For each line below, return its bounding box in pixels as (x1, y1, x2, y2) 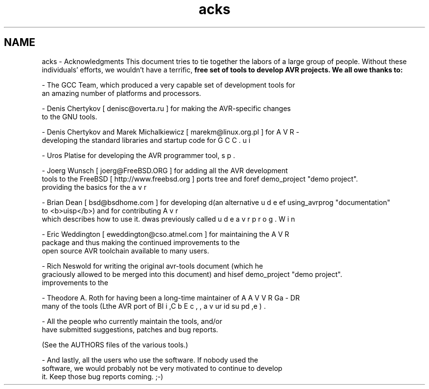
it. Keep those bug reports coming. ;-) (42, 372, 164, 381)
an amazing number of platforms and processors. (42, 89, 201, 97)
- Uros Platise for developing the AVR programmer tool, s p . (42, 151, 236, 160)
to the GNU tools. (42, 112, 97, 121)
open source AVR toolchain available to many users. (42, 246, 209, 255)
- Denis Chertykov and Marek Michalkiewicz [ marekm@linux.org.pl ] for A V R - (42, 127, 299, 136)
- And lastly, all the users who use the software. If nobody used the (42, 355, 258, 364)
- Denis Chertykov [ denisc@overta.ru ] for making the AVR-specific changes (42, 104, 291, 113)
